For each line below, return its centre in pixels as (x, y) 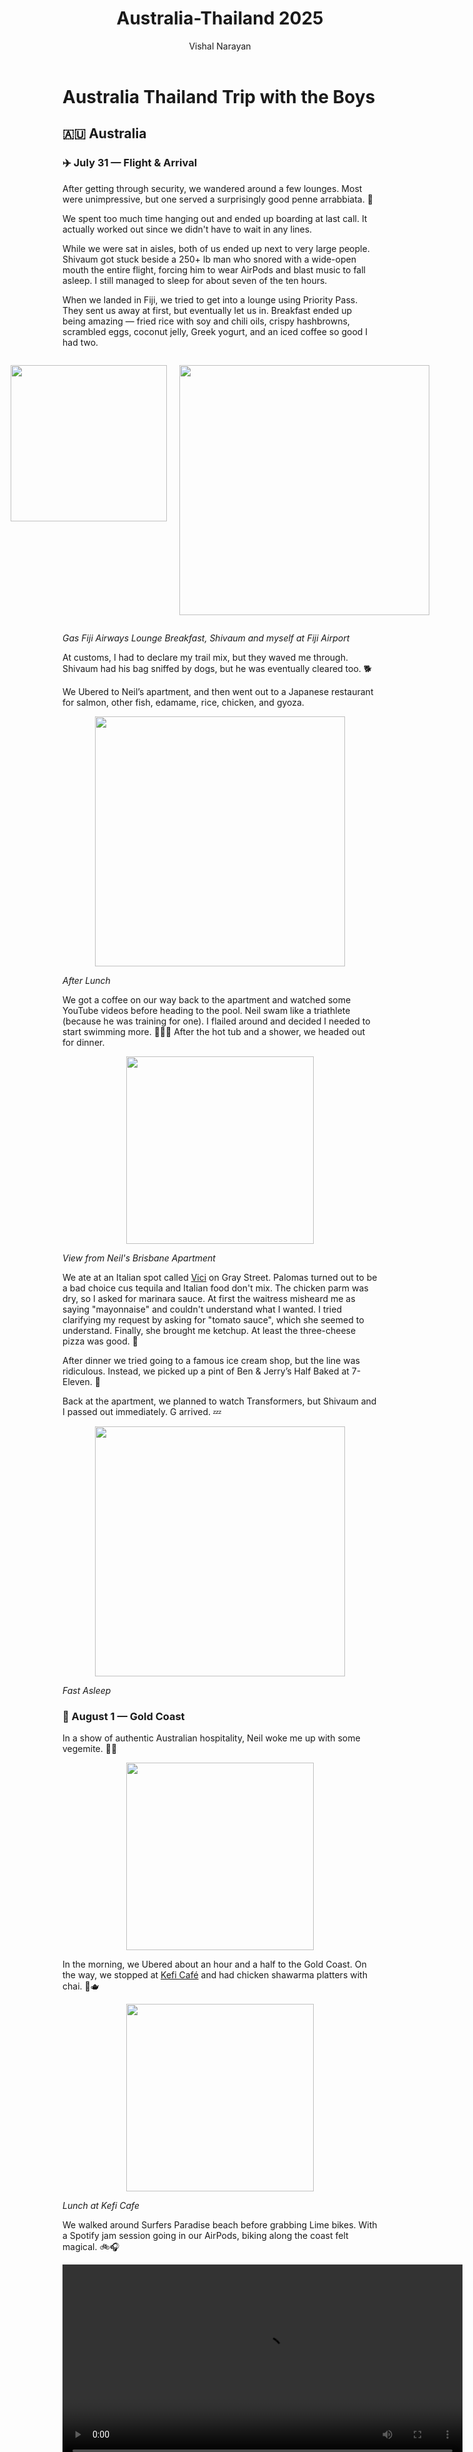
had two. (80, 342)
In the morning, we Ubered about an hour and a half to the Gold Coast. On (214, 1964)
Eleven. (77, 1381)
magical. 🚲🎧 (91, 2246)
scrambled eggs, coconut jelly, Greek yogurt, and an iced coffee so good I (215, 331)
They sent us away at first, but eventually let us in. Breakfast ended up (207, 310)
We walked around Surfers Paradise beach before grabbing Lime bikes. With (220, 2224)
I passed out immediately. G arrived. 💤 (142, 1411)
